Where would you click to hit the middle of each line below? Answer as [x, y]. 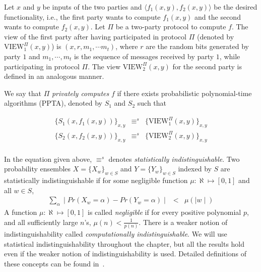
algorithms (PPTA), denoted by [53, 103]
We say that [23, 93]
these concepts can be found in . [54, 263]
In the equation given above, [48, 158]
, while [230, 56]
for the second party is [207, 66]
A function [21, 212]
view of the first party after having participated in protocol [95, 36]
